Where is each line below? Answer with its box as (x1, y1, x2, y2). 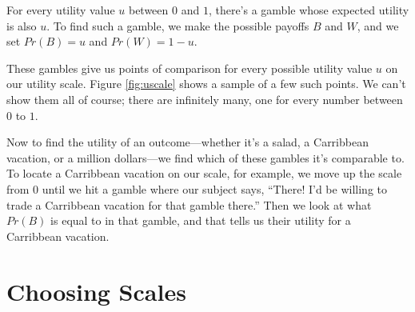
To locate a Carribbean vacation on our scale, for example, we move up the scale (6, 165, 402, 182)
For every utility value (6, 2, 115, 18)
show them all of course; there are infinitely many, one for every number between (6, 90, 403, 107)
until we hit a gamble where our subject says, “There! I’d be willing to (42, 180, 387, 197)
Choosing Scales (6, 274, 186, 307)
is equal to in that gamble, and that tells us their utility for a (50, 212, 351, 229)
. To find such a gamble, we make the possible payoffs (46, 17, 309, 34)
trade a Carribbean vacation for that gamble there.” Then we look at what (6, 196, 372, 213)
